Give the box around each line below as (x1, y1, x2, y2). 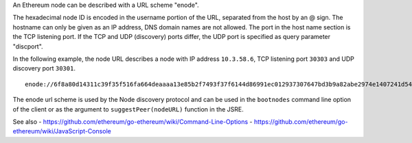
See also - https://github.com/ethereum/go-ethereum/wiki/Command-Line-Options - (12, 117, 253, 126)
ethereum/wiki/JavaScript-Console (12, 127, 111, 135)
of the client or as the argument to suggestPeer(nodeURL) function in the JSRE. (12, 105, 244, 113)
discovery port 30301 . (12, 64, 76, 73)
